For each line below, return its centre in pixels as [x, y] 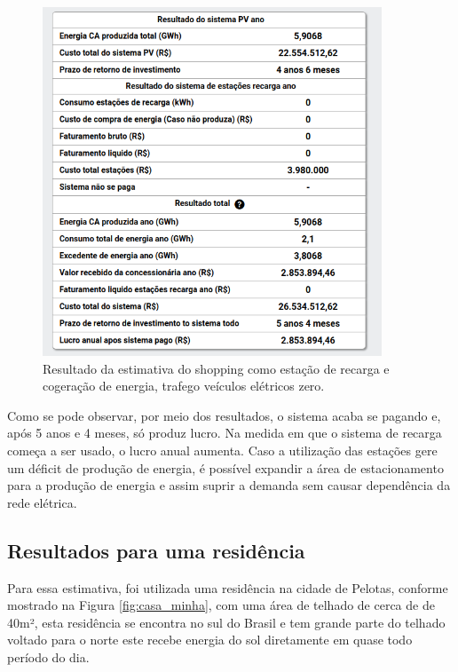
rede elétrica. [42, 502]
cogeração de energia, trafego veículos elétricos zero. [184, 386]
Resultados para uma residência [156, 550]
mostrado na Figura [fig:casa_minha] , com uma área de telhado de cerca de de [221, 605]
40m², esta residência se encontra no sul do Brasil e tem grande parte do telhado [226, 622]
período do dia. [48, 656]
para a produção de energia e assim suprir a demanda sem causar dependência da [229, 485]
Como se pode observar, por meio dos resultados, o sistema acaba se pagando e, [224, 415]
